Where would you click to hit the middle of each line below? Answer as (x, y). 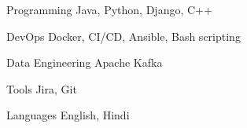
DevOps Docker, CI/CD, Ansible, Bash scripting (124, 36)
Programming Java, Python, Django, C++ (109, 9)
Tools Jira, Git (42, 88)
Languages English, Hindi (68, 115)
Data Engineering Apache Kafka (85, 62)
